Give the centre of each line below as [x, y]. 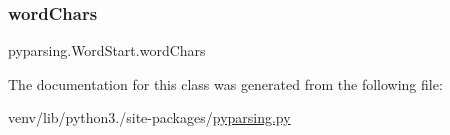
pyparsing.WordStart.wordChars [107, 50]
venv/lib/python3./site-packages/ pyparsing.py [149, 117]
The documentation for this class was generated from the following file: [225, 83]
